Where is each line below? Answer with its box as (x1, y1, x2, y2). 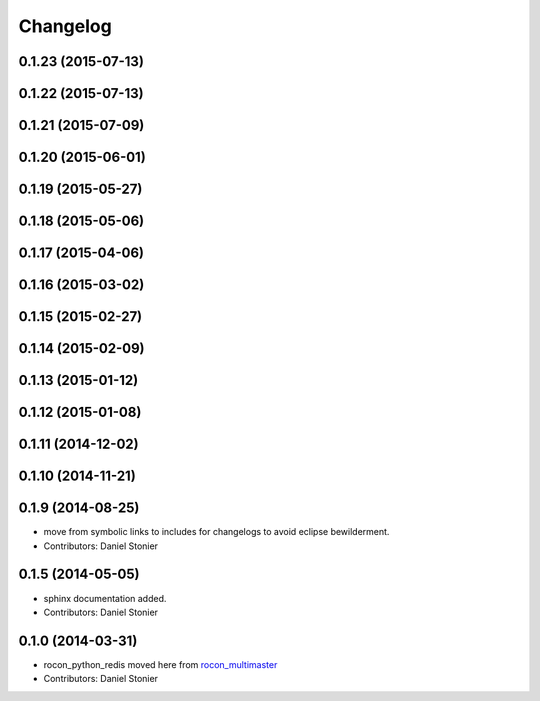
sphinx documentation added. (43, 592, 167, 604)
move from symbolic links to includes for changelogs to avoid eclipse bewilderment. (43, 526, 390, 538)
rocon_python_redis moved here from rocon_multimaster (43, 658, 278, 670)
